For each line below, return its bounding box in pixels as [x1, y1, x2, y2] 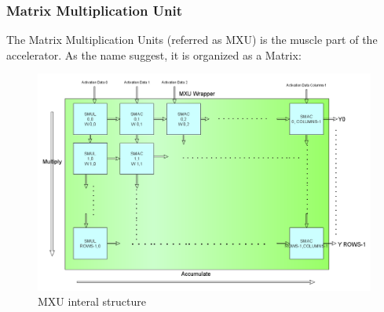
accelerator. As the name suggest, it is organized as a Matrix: [6, 46, 302, 63]
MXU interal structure [38, 293, 146, 310]
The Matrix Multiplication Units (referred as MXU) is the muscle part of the [6, 31, 378, 48]
